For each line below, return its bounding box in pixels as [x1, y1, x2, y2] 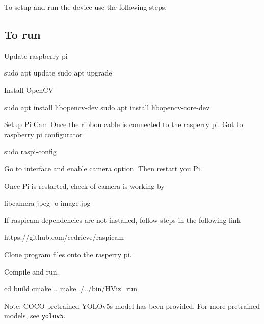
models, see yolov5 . [4, 310, 66, 321]
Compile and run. [4, 266, 59, 277]
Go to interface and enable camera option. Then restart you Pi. [4, 163, 202, 173]
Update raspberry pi [4, 50, 68, 61]
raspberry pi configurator [4, 129, 83, 139]
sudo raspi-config [4, 146, 57, 157]
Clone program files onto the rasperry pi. [4, 248, 132, 259]
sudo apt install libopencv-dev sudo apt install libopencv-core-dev [4, 102, 210, 112]
